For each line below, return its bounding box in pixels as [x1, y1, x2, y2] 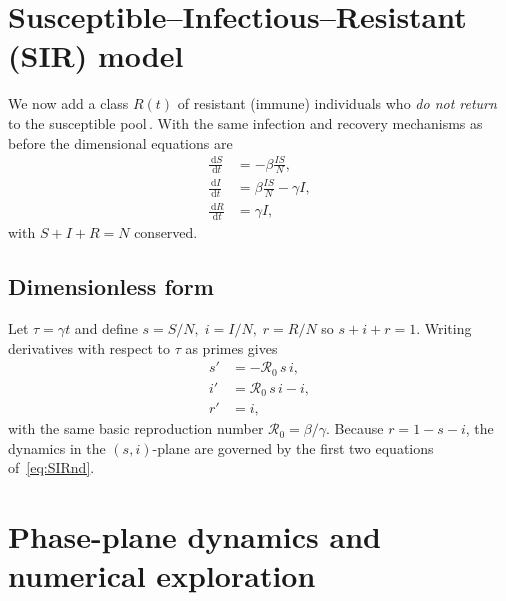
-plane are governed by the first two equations [152, 437, 434, 458]
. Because [326, 418, 384, 439]
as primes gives [185, 337, 278, 358]
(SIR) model [8, 35, 184, 76]
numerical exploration [8, 555, 316, 596]
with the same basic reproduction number [8, 418, 264, 439]
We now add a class [8, 93, 129, 114]
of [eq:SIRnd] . [8, 457, 95, 478]
